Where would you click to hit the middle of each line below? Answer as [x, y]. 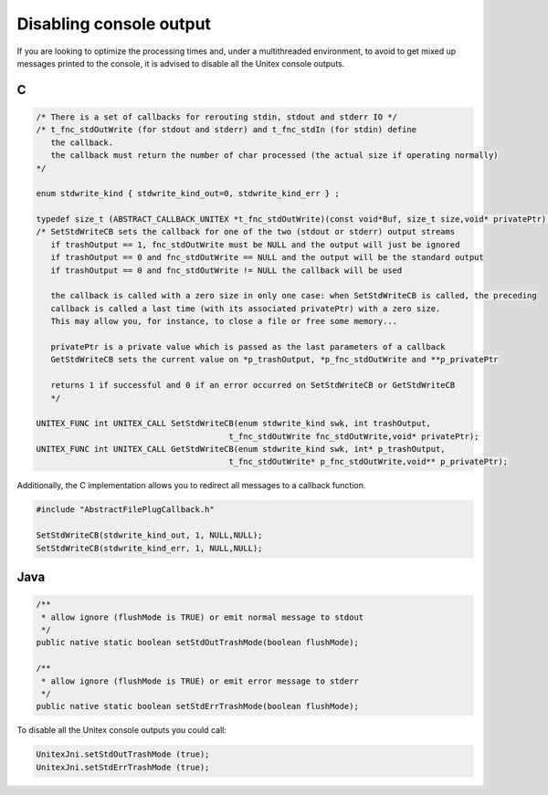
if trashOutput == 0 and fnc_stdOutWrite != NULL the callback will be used [227, 270]
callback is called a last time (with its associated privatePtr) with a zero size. [246, 309]
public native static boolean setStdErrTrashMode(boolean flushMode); [198, 706]
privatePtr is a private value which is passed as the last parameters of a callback [248, 346]
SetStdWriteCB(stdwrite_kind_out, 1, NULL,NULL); [149, 535]
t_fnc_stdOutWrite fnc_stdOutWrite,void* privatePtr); [354, 436]
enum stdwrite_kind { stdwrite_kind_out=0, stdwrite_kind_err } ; [188, 194]
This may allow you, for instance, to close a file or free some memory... [224, 321]
